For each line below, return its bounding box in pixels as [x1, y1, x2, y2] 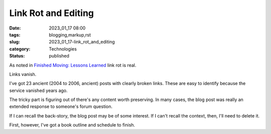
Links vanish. [9, 71, 37, 77]
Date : [9, 25, 21, 31]
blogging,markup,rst [49, 31, 91, 37]
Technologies [49, 45, 77, 52]
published [49, 53, 70, 59]
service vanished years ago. [9, 87, 68, 93]
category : [9, 45, 31, 52]
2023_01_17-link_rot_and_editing [49, 39, 115, 45]
